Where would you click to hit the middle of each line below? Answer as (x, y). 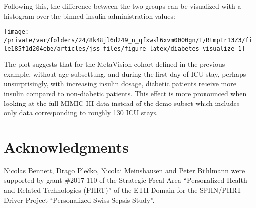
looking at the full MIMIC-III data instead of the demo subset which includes (122, 103)
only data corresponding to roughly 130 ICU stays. (81, 113)
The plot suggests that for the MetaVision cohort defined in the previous (115, 64)
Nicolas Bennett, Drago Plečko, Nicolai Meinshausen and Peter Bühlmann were (125, 170)
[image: (17, 32)
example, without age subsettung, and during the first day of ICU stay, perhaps (125, 74)
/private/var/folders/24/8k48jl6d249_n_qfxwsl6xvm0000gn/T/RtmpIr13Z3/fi (128, 40)
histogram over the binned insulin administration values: (90, 16)
